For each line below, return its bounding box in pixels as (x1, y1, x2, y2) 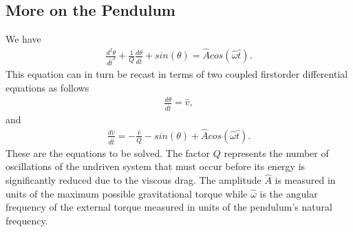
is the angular (259, 186, 318, 200)
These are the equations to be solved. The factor (6, 145, 210, 160)
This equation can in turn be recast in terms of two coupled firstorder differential (6, 67, 348, 81)
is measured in (275, 173, 336, 187)
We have (6, 32, 41, 46)
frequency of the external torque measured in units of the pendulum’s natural (6, 200, 332, 214)
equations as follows (6, 81, 89, 95)
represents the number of (224, 145, 329, 160)
